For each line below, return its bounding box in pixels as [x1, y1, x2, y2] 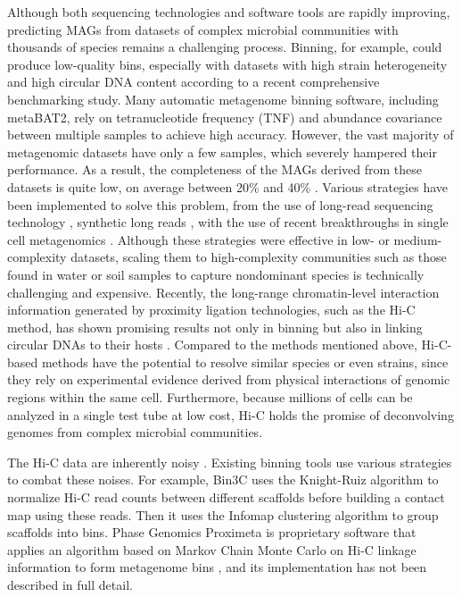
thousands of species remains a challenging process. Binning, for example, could [7, 38, 442, 56]
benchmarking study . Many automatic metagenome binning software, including [7, 89, 439, 108]
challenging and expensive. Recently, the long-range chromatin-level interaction [7, 282, 440, 301]
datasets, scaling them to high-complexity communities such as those [70, 248, 447, 266]
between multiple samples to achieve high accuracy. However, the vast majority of [7, 125, 454, 144]
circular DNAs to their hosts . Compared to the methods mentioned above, [7, 335, 417, 354]
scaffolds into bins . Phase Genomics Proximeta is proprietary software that [7, 523, 417, 542]
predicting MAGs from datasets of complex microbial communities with [7, 20, 399, 38]
